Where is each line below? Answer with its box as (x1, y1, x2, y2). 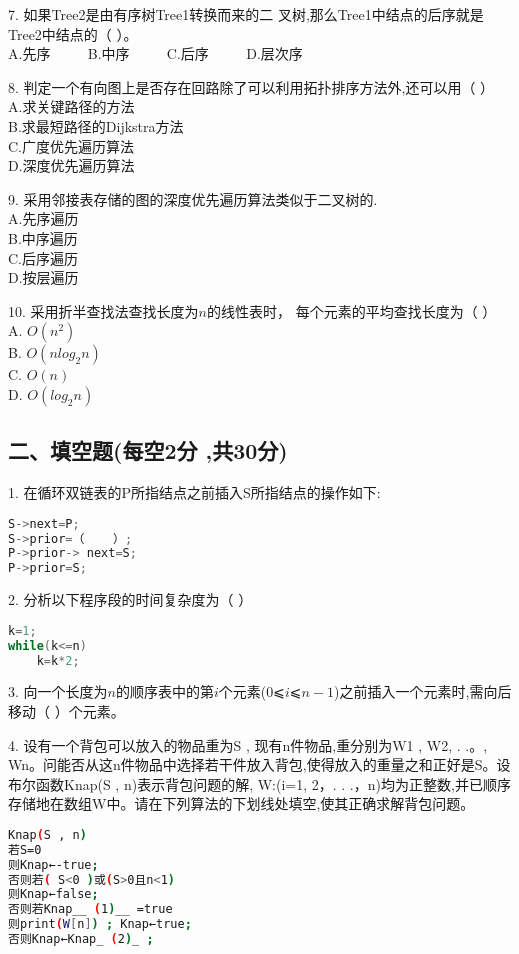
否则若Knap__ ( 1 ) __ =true (8, 902, 173, 917)
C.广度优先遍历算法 (8, 135, 134, 156)
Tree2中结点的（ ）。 (8, 23, 138, 44)
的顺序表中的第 (115, 681, 214, 702)
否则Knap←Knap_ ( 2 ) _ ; (8, 932, 154, 947)
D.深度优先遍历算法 (8, 155, 135, 176)
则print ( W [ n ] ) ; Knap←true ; (8, 917, 192, 932)
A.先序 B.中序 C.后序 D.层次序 (8, 43, 303, 64)
